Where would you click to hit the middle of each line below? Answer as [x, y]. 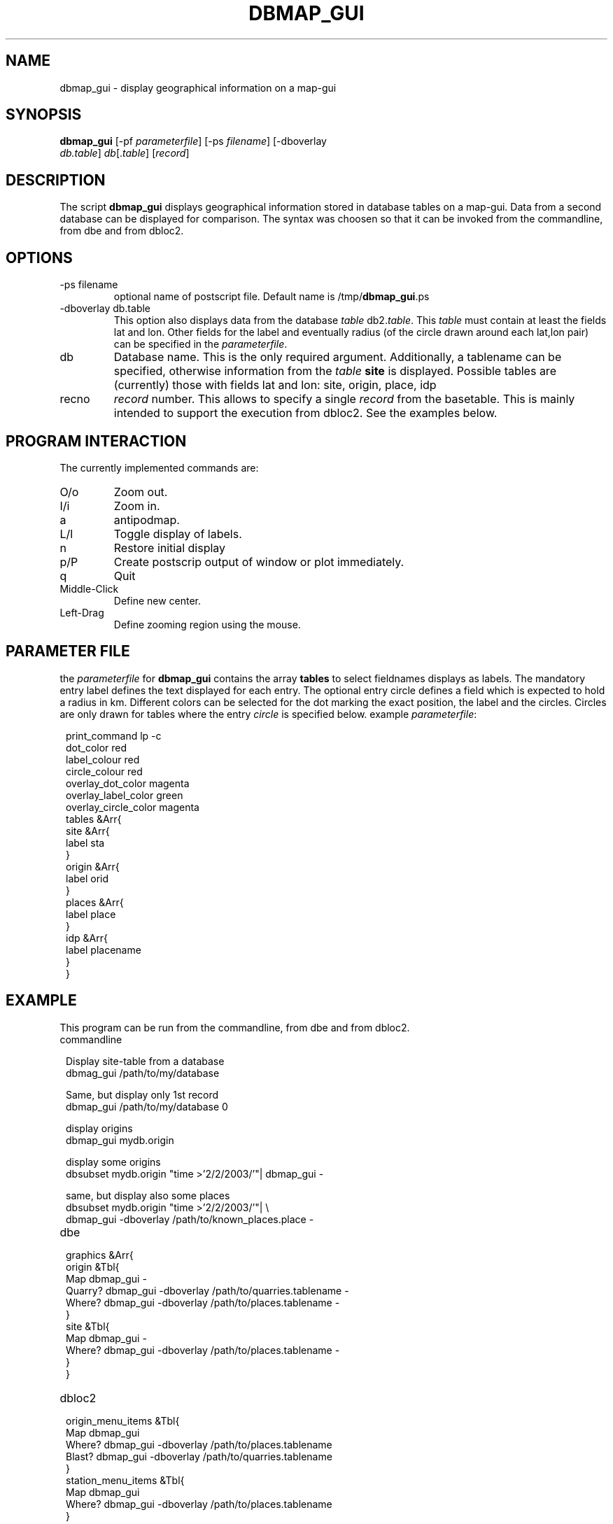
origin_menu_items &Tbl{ [123, 1420]
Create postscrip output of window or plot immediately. [259, 562]
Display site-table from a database [145, 1061]
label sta [85, 842]
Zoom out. [141, 492]
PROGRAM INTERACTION [96, 441]
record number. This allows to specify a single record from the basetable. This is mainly [344, 399]
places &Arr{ [95, 902]
